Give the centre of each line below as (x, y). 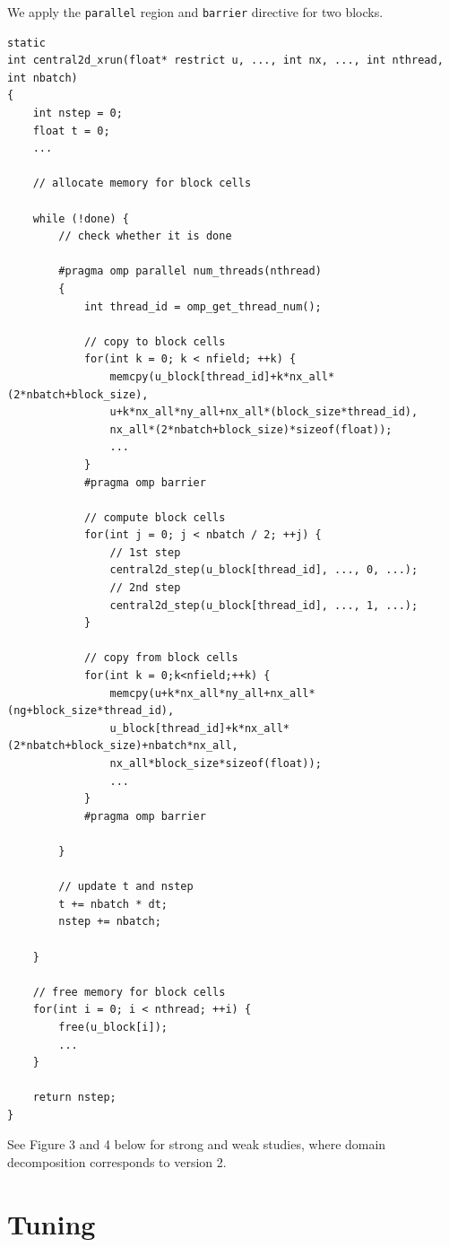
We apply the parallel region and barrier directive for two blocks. (195, 12)
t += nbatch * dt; (113, 904)
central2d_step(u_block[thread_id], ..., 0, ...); (264, 570)
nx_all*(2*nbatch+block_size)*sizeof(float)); (251, 429)
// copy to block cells (155, 341)
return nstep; (74, 1098)
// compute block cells (155, 517)
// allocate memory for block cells (142, 183)
